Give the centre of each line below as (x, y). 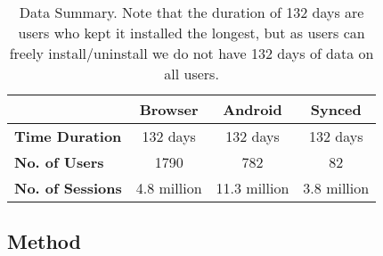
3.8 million (336, 188)
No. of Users (59, 162)
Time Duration (68, 136)
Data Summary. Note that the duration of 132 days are (191, 12)
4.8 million (169, 188)
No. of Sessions (68, 188)
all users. (191, 74)
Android (253, 109)
